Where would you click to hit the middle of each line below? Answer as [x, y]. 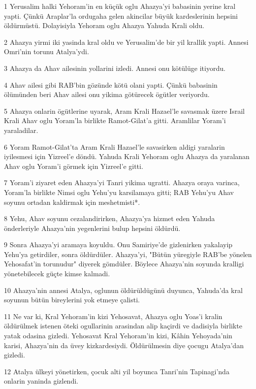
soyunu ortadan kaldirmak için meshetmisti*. [72, 202]
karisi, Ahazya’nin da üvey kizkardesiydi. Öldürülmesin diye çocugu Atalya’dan [124, 345]
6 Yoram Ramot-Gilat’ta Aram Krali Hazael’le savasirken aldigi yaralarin [114, 146]
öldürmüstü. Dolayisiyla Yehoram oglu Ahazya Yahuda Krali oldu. [104, 25]
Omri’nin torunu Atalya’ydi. [47, 51]
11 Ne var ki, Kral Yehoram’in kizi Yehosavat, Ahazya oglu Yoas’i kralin [113, 316]
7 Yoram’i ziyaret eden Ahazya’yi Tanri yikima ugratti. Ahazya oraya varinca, [122, 182]
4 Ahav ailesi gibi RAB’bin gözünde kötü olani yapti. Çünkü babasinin [111, 84]
